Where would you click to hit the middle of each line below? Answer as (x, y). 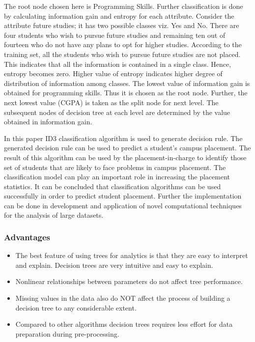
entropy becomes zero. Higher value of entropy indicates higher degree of (113, 73)
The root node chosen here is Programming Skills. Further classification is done (124, 6)
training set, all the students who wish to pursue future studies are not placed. (122, 54)
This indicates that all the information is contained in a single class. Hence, (118, 64)
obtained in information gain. (48, 122)
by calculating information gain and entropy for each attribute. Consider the (119, 15)
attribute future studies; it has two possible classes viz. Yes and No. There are (122, 25)
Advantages (27, 237)
